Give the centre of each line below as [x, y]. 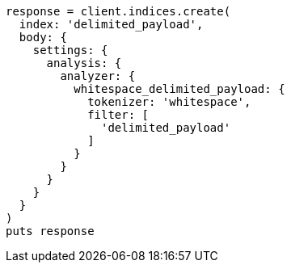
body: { [43, 37]
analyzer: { [98, 76]
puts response [50, 231]
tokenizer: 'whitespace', [169, 102]
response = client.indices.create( [118, 11]
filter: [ [118, 115]
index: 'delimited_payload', [111, 24]
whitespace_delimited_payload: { [179, 89]
